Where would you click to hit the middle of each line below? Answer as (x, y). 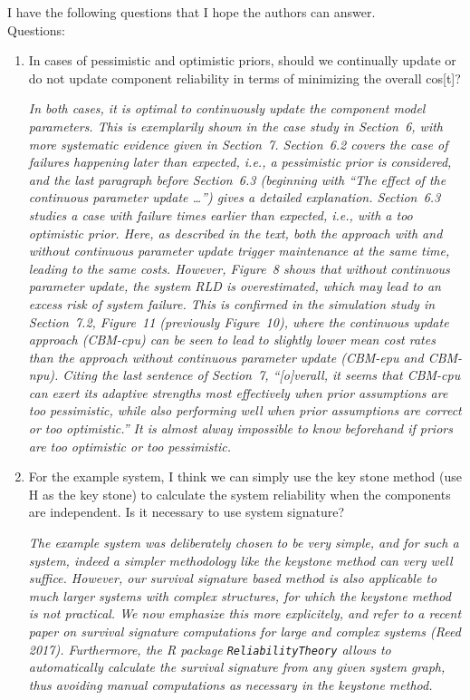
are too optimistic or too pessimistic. (130, 446)
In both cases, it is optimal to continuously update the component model (227, 108)
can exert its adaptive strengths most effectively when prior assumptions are (238, 392)
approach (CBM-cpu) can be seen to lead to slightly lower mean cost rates (232, 340)
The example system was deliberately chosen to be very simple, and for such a (244, 543)
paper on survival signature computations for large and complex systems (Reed (245, 631)
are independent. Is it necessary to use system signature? (187, 512)
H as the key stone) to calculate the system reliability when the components (240, 494)
